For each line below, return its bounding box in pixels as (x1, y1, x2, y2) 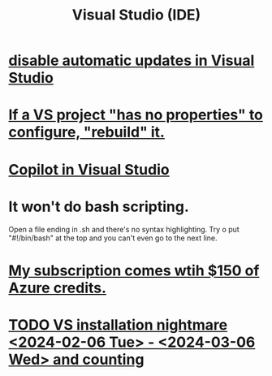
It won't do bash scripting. (8, 197, 189, 216)
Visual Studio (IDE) (71, 6, 201, 24)
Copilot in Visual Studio (8, 160, 170, 179)
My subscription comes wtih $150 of (8, 261, 260, 279)
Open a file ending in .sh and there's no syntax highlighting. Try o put (8, 224, 240, 234)
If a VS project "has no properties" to (8, 106, 264, 124)
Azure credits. (8, 279, 107, 297)
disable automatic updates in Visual (8, 51, 255, 70)
